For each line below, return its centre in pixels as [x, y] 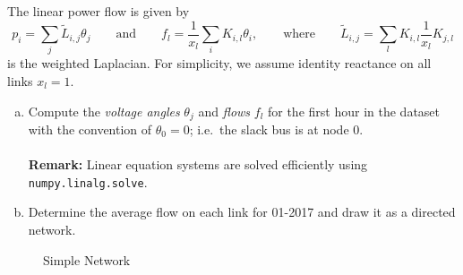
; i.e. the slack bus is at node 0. [276, 129]
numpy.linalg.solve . [88, 181]
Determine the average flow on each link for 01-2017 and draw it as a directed [242, 212]
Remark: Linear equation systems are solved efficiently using [198, 164]
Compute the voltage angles [104, 111]
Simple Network [87, 259]
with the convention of [90, 129]
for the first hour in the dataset [353, 111]
